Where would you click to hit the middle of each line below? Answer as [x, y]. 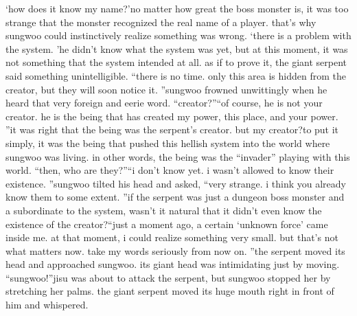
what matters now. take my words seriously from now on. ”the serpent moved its [175, 250]
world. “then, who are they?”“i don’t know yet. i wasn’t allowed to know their [170, 170]
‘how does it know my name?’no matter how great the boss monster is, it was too [177, 8]
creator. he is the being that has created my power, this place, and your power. [172, 116]
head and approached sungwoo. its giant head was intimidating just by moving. [173, 264]
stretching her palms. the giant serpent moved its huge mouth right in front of [170, 291]
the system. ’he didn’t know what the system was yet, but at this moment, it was [177, 48]
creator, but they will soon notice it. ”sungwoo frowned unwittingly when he [166, 89]
